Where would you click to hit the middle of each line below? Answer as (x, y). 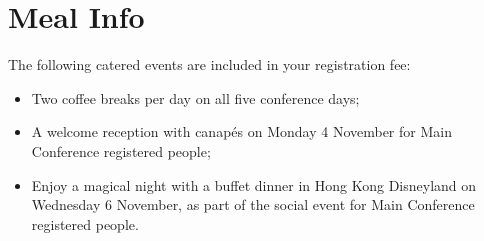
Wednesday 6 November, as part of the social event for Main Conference (253, 204)
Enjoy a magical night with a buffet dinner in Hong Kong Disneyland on (254, 184)
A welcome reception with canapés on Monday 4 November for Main (241, 131)
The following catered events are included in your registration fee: (209, 64)
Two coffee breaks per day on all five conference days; (195, 97)
